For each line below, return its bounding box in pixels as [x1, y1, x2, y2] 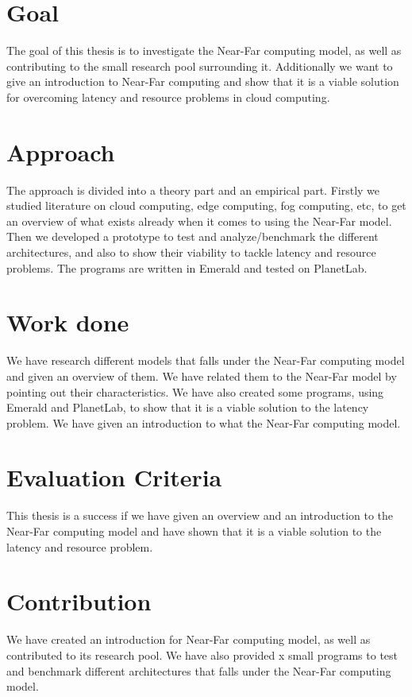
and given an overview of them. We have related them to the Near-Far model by [6, 367, 397, 384]
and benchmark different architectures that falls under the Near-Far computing [6, 662, 391, 679]
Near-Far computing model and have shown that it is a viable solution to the [6, 523, 382, 539]
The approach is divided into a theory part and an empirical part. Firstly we [6, 181, 380, 198]
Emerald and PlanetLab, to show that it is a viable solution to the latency [6, 399, 369, 416]
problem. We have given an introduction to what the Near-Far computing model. [6, 414, 401, 431]
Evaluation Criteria [6, 461, 222, 494]
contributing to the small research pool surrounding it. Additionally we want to [6, 57, 393, 74]
